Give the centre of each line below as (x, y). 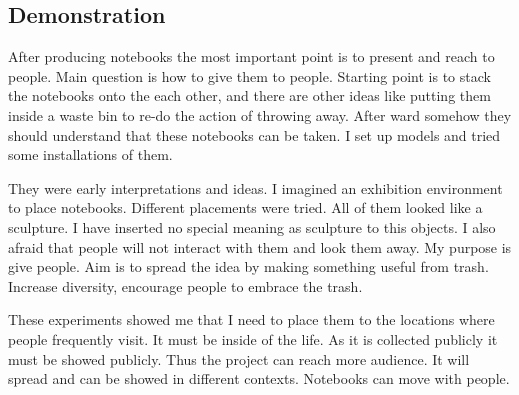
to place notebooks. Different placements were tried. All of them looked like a (245, 207)
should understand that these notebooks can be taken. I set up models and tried (254, 134)
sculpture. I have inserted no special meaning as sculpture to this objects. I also (252, 226)
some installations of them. (90, 154)
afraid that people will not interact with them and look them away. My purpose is (260, 246)
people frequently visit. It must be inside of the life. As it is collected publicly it (253, 338)
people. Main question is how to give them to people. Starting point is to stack (249, 75)
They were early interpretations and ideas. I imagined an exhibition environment (255, 187)
